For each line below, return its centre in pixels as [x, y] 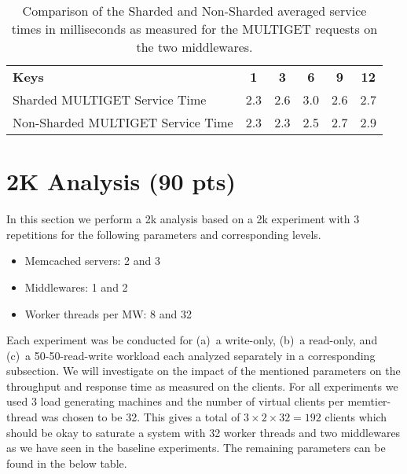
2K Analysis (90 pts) [121, 181]
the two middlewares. [194, 47]
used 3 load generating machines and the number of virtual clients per [175, 401]
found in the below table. [67, 463]
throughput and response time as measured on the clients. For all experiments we [202, 386]
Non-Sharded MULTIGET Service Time [123, 122]
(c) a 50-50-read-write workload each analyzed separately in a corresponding [191, 355]
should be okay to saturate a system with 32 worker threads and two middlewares [203, 432]
